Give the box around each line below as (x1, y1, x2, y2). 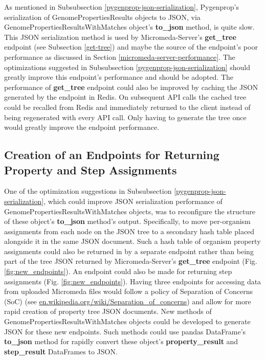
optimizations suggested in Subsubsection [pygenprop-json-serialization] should (4, 61, 251, 72)
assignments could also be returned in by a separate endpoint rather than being (4, 245, 254, 256)
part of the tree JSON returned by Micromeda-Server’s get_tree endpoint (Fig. (4, 256, 257, 266)
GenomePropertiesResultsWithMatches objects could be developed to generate (4, 316, 251, 327)
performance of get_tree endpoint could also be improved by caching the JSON (4, 81, 258, 92)
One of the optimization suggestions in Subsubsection (4, 186, 172, 196)
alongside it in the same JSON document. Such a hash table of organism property (4, 236, 261, 246)
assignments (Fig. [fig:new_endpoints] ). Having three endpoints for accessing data (4, 276, 261, 286)
